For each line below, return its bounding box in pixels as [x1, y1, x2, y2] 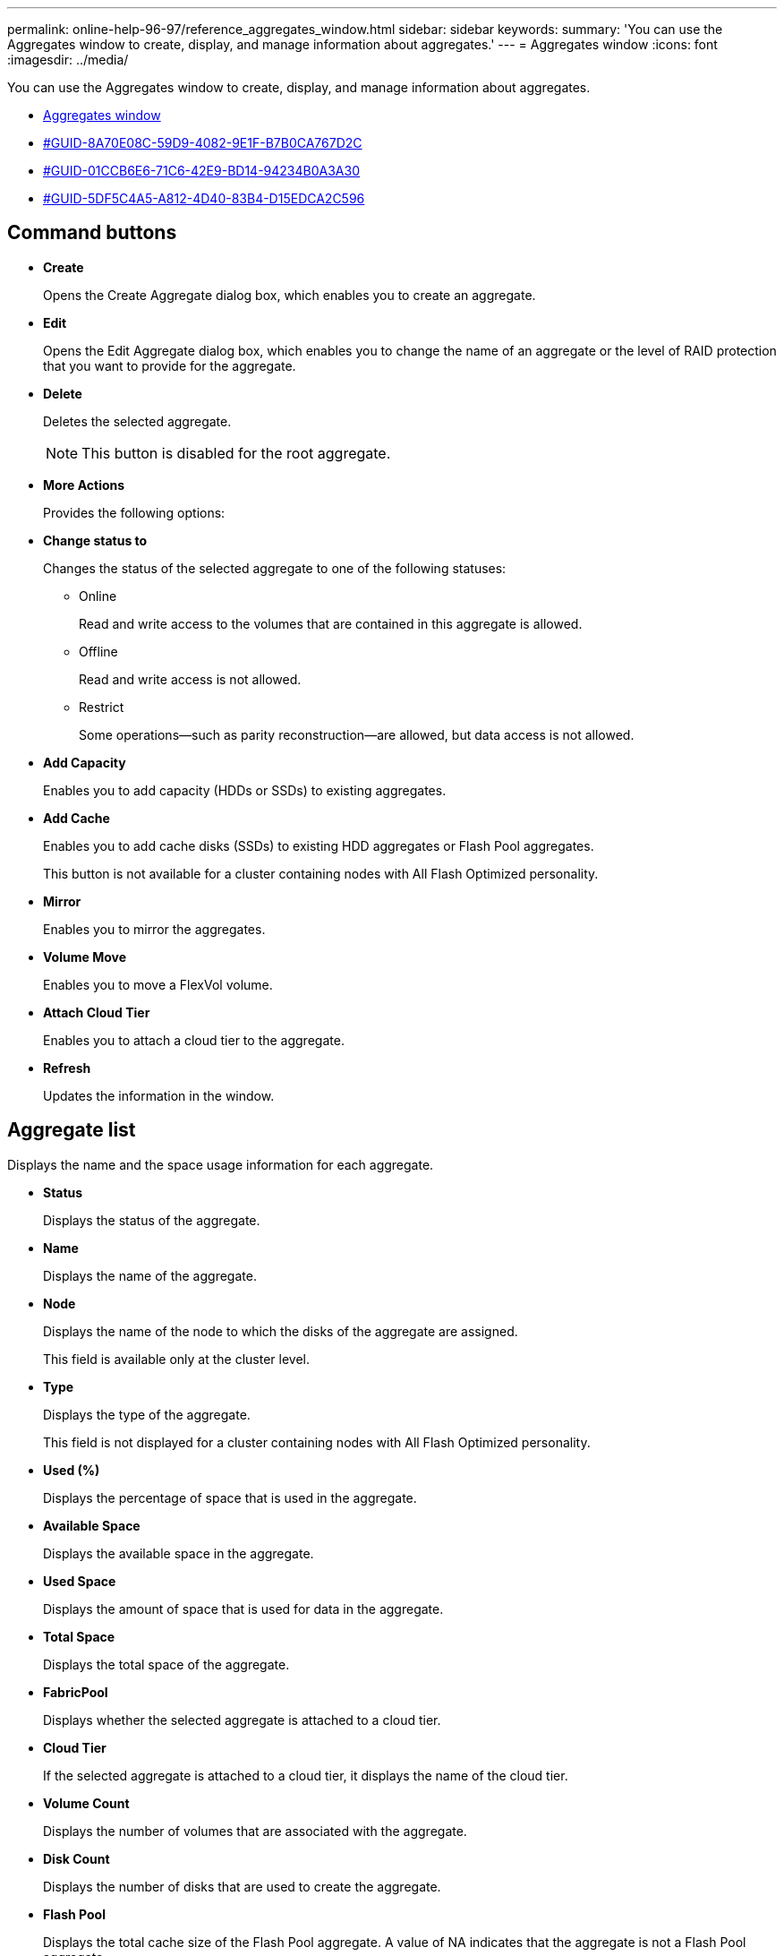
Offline [79, 643, 118, 659]
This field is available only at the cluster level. [43, 1351, 311, 1367]
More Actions [43, 476, 125, 493]
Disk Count [43, 1850, 110, 1866]
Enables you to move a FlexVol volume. [43, 976, 273, 992]
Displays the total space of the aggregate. [43, 1656, 290, 1672]
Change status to [43, 532, 148, 548]
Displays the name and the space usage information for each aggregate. [7, 1156, 434, 1172]
